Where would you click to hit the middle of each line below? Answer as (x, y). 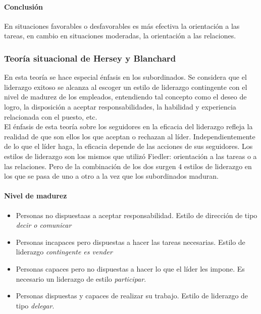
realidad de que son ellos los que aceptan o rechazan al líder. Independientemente (130, 136)
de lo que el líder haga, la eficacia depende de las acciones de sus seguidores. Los (128, 146)
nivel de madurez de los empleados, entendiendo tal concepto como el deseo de (125, 97)
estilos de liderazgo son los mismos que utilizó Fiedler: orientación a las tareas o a (130, 156)
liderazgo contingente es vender (64, 252)
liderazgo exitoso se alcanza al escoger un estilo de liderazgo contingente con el (126, 87)
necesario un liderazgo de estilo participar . (81, 278)
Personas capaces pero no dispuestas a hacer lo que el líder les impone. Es (130, 268)
